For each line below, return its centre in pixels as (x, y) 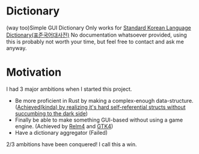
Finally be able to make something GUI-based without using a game (99, 120)
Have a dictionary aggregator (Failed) (61, 132)
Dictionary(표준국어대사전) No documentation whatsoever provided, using (97, 35)
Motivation (34, 72)
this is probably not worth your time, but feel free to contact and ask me (95, 42)
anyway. (17, 48)
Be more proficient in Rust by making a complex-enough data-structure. (104, 100)
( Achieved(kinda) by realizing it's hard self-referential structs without (100, 107)
